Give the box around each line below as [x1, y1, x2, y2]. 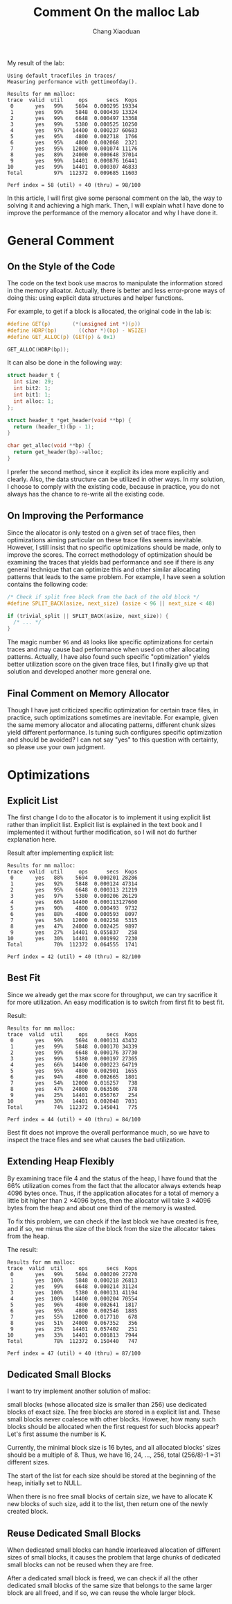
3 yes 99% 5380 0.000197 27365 [10, 1055, 138, 1062]
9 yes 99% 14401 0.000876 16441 [10, 157, 138, 164]
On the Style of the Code [7, 260, 116, 272]
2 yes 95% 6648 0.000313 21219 [10, 886, 138, 893]
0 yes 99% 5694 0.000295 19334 [10, 102, 138, 110]
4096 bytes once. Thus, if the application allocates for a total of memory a [7, 1189, 220, 1197]
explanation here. [7, 835, 57, 844]
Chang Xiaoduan [92, 27, 141, 35]
